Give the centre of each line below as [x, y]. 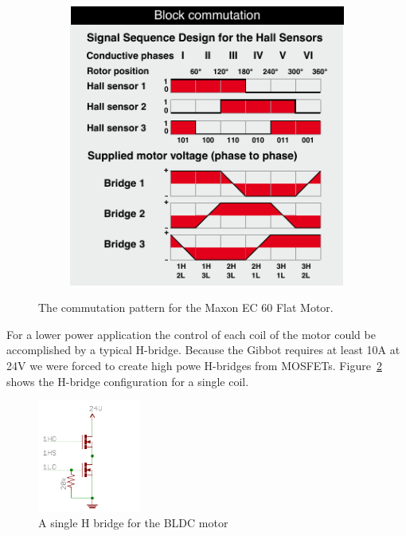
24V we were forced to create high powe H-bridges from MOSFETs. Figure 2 [194, 366]
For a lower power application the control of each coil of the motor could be [191, 334]
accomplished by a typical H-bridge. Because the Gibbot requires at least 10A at [203, 350]
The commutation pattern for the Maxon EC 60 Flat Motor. [186, 307]
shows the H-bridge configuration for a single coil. [128, 381]
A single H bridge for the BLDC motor [133, 522]
